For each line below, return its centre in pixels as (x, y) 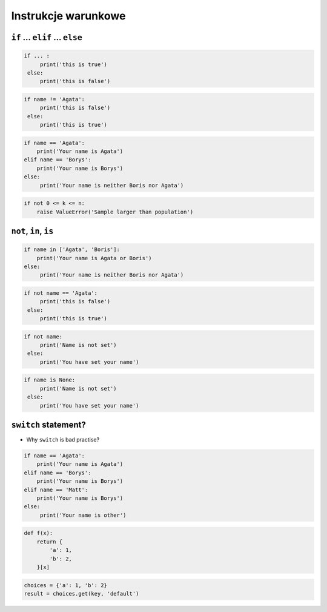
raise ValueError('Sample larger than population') (115, 212)
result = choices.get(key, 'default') (81, 594)
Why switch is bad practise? (63, 440)
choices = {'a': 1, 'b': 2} (65, 585)
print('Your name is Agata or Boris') (94, 258)
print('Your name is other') (83, 515)
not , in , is (32, 231)
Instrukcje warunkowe (68, 16)
